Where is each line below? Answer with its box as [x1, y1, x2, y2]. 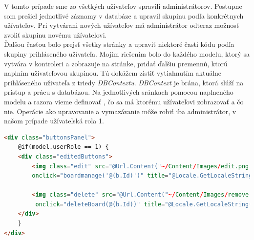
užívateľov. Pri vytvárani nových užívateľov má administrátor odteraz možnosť [4, 20, 239, 30]
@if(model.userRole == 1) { [18, 143, 109, 151]
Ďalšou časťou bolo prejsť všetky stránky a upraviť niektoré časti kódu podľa [4, 39, 234, 49]
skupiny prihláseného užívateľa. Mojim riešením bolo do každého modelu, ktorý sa [4, 48, 250, 59]
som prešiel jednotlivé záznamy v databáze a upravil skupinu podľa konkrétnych [4, 10, 244, 20]
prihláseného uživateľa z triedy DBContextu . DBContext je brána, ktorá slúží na [4, 77, 244, 87]
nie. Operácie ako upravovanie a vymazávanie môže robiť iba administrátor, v [4, 106, 236, 116]
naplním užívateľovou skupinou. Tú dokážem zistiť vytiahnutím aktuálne [4, 68, 222, 78]
